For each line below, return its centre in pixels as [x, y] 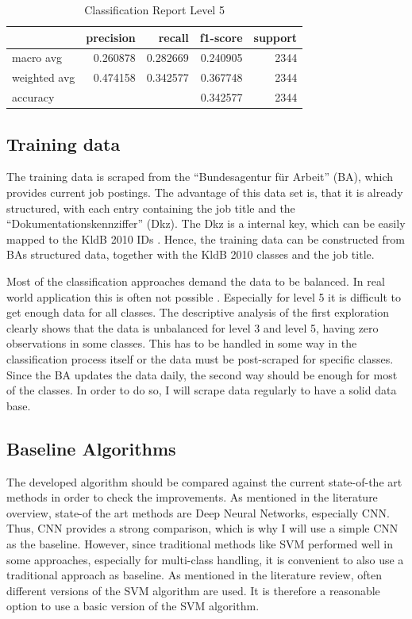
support [275, 37]
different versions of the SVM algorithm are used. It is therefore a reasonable [193, 590]
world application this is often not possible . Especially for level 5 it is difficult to [204, 296]
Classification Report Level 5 [154, 10]
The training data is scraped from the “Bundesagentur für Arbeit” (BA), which [200, 177]
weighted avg [44, 77]
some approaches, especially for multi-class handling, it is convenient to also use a [205, 559]
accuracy [33, 97]
